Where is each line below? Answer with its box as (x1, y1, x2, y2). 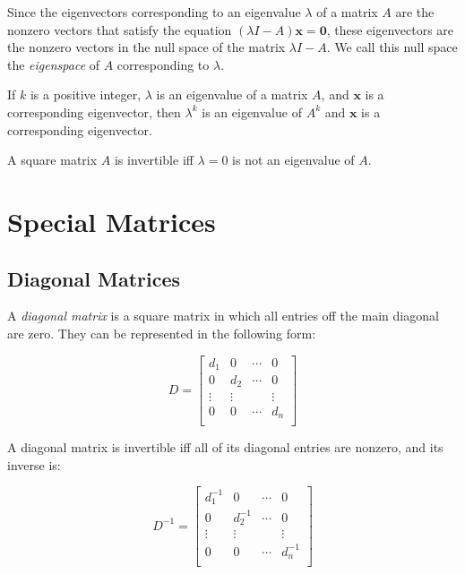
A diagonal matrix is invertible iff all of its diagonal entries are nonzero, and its (7, 438, 443, 457)
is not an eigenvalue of (232, 150, 355, 169)
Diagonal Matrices (7, 264, 181, 292)
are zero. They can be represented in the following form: (7, 323, 316, 342)
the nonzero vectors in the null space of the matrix (7, 38, 286, 56)
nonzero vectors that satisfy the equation (7, 20, 232, 39)
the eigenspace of (7, 55, 100, 73)
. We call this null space (326, 38, 458, 56)
